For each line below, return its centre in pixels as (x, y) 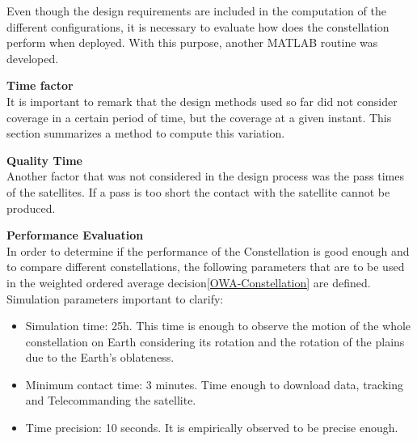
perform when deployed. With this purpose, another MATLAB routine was (192, 42)
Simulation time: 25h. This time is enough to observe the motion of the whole (218, 326)
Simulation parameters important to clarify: (115, 298)
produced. (31, 208)
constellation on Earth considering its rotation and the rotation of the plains (215, 341)
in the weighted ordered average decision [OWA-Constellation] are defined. (189, 282)
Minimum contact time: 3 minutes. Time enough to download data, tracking (214, 384)
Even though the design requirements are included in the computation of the (196, 11)
